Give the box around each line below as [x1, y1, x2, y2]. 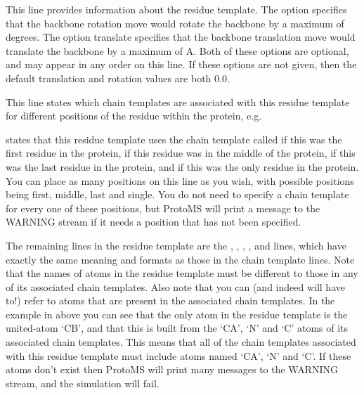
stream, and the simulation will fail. [6, 375, 160, 390]
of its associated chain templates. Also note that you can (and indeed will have [6, 279, 345, 294]
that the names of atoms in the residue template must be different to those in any [6, 266, 358, 280]
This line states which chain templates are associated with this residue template [6, 94, 350, 109]
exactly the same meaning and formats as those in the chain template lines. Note [6, 252, 355, 266]
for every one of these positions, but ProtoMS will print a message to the [6, 200, 320, 215]
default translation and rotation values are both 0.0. [6, 70, 230, 85]
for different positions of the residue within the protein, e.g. [6, 108, 262, 123]
